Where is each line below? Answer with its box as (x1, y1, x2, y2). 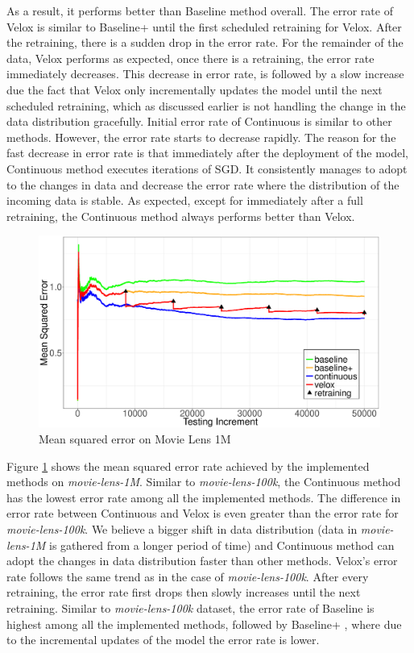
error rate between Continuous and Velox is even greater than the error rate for (6, 505, 399, 522)
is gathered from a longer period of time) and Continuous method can (49, 536, 395, 553)
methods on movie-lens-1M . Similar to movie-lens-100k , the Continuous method (6, 473, 401, 490)
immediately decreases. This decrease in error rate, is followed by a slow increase (6, 65, 404, 82)
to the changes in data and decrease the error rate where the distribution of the (6, 176, 400, 193)
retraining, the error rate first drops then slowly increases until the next (6, 584, 361, 601)
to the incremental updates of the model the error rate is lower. (6, 631, 320, 648)
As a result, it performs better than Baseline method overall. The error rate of (6, 2, 393, 19)
